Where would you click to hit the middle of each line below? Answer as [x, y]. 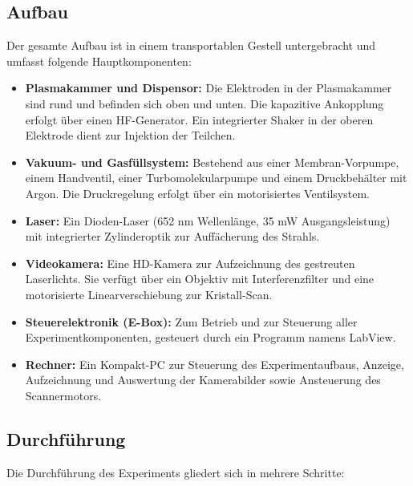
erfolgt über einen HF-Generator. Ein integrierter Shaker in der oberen [199, 119]
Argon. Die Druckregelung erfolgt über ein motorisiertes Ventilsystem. [197, 193]
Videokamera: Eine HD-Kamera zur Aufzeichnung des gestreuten [190, 263]
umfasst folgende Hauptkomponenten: [99, 61]
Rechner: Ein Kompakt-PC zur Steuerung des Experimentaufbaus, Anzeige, [215, 364]
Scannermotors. [63, 395]
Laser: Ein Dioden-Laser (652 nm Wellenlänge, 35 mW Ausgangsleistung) [208, 220]
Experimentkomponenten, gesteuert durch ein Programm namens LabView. [211, 337]
